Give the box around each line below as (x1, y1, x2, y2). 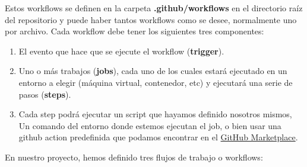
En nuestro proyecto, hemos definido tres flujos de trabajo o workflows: (5, 150, 263, 163)
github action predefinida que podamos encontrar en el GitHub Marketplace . (18, 131, 298, 143)
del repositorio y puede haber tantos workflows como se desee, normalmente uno (5, 13, 297, 25)
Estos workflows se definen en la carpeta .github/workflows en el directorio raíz (5, 2, 303, 14)
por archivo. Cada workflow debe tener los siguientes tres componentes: (5, 25, 264, 37)
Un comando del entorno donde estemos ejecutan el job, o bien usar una (18, 119, 281, 131)
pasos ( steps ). (18, 88, 71, 100)
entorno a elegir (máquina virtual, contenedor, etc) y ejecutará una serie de (18, 76, 293, 88)
